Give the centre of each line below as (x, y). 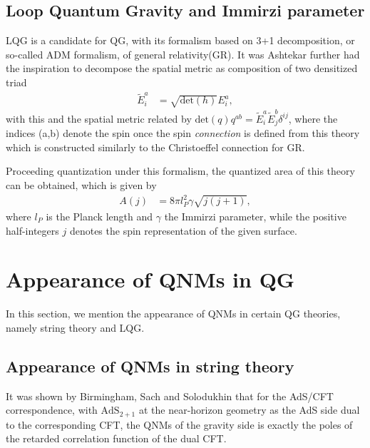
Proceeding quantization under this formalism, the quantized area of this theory (180, 171)
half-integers (32, 230)
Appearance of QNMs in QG (150, 279)
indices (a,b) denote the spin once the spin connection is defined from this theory (183, 133)
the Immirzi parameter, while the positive (255, 216)
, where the (313, 118)
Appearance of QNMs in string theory (150, 366)
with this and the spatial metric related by (99, 118)
